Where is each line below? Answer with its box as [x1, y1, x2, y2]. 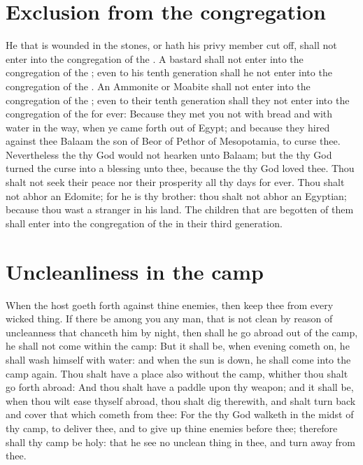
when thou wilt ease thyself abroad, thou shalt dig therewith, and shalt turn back [6, 393, 356, 408]
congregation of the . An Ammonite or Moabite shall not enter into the [6, 78, 311, 93]
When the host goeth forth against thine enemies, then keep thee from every [6, 297, 334, 312]
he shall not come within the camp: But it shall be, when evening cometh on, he [6, 338, 350, 353]
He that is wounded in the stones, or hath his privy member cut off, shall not [6, 38, 337, 52]
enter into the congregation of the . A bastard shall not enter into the [6, 51, 304, 66]
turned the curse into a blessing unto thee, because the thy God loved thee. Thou [6, 161, 355, 176]
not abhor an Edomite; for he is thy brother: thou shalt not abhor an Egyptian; [6, 188, 347, 203]
